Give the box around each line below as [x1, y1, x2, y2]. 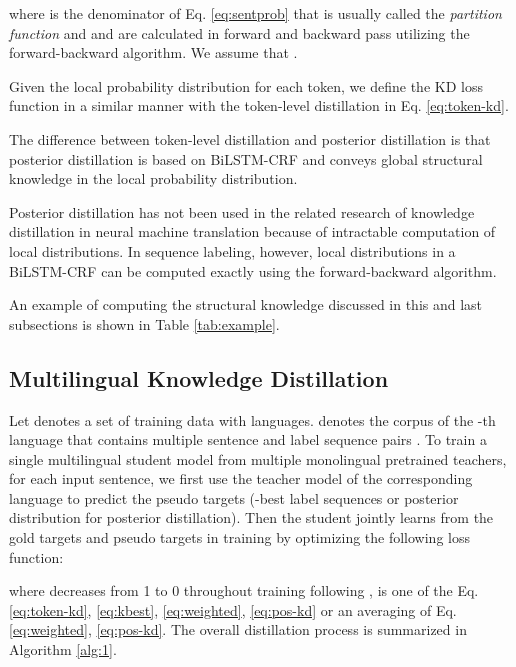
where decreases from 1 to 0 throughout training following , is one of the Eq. [9, 580, 479, 601]
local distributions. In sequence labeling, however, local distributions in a [9, 240, 456, 261]
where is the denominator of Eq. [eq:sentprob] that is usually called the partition [9, 3, 502, 23]
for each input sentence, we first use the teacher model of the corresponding [9, 468, 473, 489]
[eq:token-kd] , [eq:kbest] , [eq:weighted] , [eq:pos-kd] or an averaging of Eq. [9, 599, 457, 620]
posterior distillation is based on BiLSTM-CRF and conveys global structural [9, 148, 483, 169]
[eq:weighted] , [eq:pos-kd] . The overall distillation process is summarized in [9, 619, 467, 640]
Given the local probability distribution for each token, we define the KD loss [9, 75, 483, 96]
